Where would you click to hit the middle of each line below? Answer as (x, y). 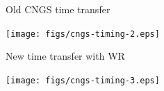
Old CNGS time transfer (58, 9)
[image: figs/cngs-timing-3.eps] (83, 80)
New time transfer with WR (65, 56)
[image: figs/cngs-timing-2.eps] (83, 34)
